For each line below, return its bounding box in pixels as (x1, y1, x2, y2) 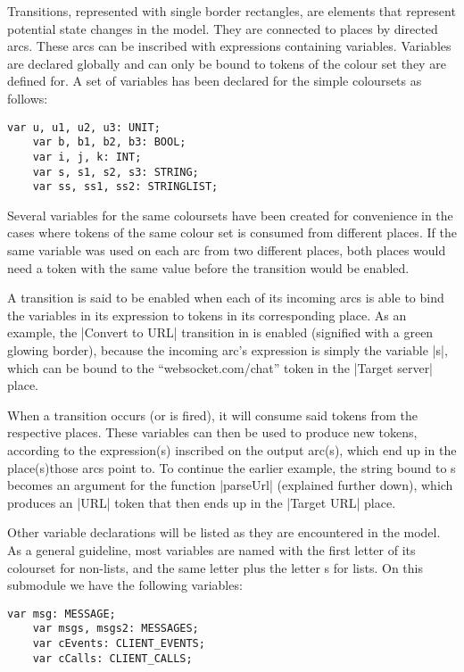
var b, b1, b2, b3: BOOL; (32, 136, 186, 149)
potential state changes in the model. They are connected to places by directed (7, 19, 438, 37)
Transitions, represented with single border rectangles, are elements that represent (7, 2, 456, 20)
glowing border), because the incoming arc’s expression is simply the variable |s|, (7, 341, 448, 359)
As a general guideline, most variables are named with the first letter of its (7, 540, 416, 559)
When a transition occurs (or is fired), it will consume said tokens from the (7, 405, 418, 424)
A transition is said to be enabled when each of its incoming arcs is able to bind (7, 288, 444, 307)
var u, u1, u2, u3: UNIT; (7, 120, 161, 134)
